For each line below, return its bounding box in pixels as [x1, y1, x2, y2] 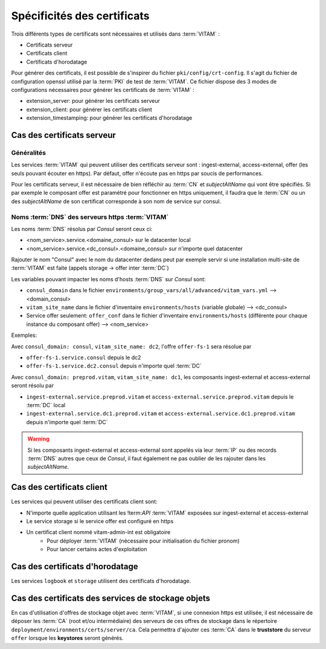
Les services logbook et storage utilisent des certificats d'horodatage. [11, 578, 191, 585]
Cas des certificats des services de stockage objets [11, 593, 211, 603]
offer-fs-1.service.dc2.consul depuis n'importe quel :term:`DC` [26, 362, 202, 370]
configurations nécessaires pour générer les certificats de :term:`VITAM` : [11, 86, 194, 93]
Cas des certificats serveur [11, 130, 116, 140]
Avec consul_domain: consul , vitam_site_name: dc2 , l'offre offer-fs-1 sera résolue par [11, 342, 252, 350]
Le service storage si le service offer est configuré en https [26, 517, 174, 524]
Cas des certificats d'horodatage [11, 561, 138, 572]
